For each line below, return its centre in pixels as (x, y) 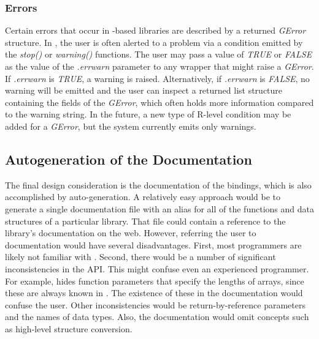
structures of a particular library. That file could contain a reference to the (145, 221)
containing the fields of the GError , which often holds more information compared (159, 102)
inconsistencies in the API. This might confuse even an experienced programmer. (157, 268)
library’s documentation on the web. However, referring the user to (131, 233)
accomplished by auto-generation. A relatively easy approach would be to (143, 197)
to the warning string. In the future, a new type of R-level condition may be (148, 114)
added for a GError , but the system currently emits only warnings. (131, 126)
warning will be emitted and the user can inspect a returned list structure (144, 90)
